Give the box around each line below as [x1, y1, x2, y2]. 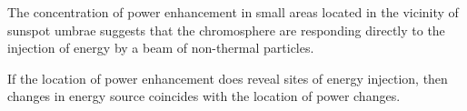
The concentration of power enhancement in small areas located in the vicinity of [7, 3, 459, 21]
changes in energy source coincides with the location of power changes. [7, 86, 401, 106]
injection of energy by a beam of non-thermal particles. [7, 38, 314, 57]
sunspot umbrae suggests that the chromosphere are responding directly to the [7, 20, 445, 39]
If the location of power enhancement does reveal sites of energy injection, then [7, 68, 448, 87]
